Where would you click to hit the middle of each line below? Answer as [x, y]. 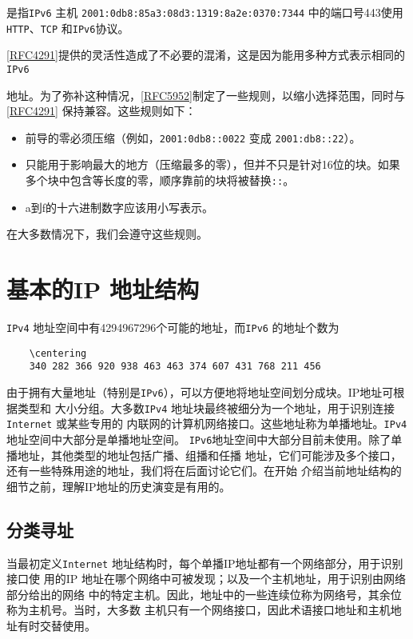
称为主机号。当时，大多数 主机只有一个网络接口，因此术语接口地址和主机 [199, 610]
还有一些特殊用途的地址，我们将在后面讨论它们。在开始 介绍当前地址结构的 [204, 471]
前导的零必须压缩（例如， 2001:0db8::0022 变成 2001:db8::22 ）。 [193, 137]
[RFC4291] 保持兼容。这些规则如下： [101, 111]
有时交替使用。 [56, 625]
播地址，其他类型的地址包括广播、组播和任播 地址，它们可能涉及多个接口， [204, 455]
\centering [58, 353]
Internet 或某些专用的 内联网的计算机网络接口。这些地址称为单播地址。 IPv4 [207, 423]
